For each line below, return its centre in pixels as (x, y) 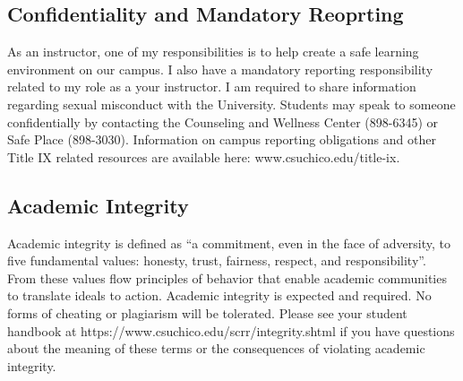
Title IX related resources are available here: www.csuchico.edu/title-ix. (204, 156)
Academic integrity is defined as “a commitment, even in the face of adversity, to (229, 242)
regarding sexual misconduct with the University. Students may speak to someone (231, 104)
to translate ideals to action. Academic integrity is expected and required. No (219, 295)
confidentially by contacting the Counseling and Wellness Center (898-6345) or (223, 121)
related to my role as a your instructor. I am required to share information (212, 87)
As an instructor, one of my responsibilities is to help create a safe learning (213, 52)
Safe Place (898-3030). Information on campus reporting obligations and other (222, 139)
